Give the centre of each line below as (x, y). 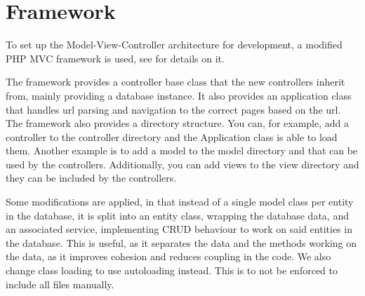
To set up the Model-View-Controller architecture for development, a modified (174, 45)
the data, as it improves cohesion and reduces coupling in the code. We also (168, 256)
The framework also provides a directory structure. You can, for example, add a (177, 123)
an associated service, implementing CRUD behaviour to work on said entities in (179, 229)
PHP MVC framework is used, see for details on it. (115, 58)
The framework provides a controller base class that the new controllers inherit (175, 82)
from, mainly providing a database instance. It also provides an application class (179, 95)
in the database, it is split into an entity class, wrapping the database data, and (177, 215)
